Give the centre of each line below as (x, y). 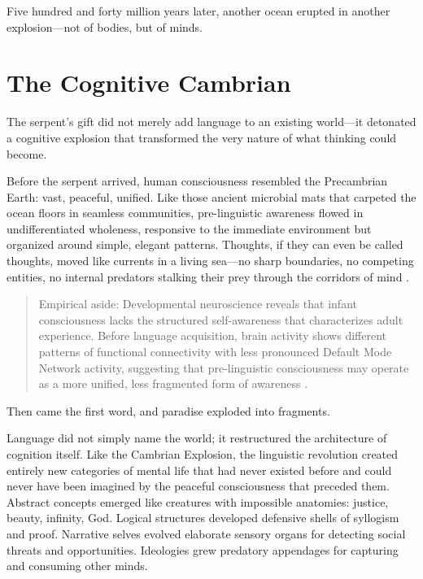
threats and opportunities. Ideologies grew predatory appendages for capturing (203, 549)
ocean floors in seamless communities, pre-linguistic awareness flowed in (185, 213)
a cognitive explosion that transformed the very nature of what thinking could (202, 137)
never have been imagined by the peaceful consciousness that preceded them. (198, 486)
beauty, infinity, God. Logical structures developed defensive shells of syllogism (203, 518)
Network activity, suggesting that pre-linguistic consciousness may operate (224, 367)
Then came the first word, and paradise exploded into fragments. (168, 410)
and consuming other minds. (77, 566)
